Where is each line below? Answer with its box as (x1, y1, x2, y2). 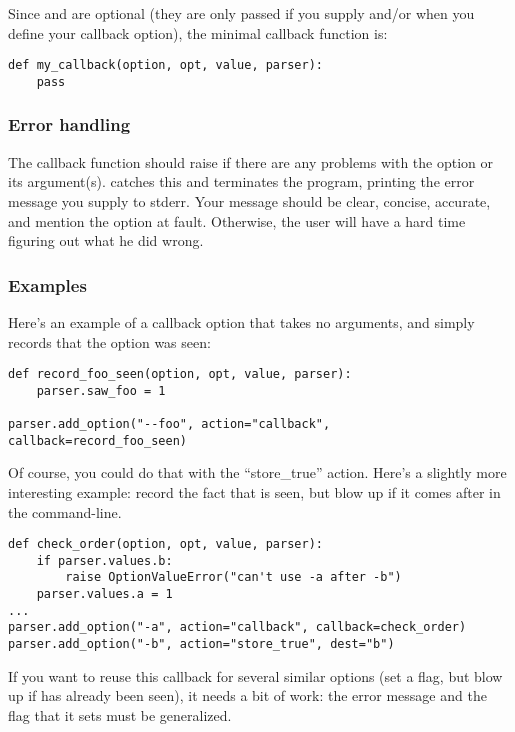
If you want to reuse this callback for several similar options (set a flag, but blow (8, 665, 503, 686)
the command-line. (8, 501, 122, 522)
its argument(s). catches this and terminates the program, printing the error (8, 171, 475, 192)
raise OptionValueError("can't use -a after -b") (65, 570, 402, 585)
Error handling (8, 112, 131, 137)
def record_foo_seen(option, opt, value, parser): (8, 367, 352, 382)
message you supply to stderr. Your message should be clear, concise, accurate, (8, 190, 491, 211)
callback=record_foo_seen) (8, 433, 187, 448)
